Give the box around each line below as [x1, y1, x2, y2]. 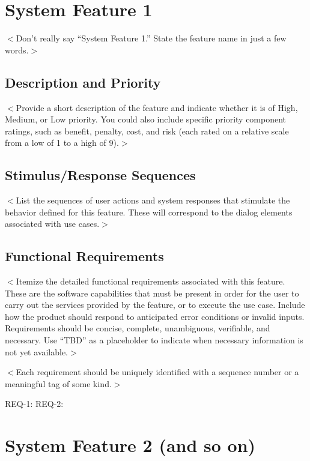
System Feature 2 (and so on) [5, 433, 256, 457]
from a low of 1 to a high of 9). [5, 136, 119, 149]
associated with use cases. [5, 217, 100, 230]
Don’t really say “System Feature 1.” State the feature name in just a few [16, 32, 287, 44]
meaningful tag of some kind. [5, 377, 112, 390]
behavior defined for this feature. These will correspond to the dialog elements [5, 205, 293, 218]
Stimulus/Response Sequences [5, 166, 196, 184]
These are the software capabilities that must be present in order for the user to [5, 286, 299, 299]
